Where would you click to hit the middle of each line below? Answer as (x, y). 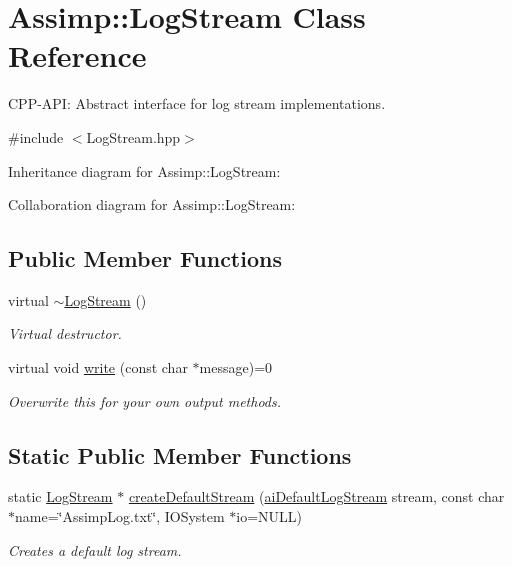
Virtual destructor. (65, 333)
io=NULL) (269, 516)
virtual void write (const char (98, 367)
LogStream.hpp (133, 136)
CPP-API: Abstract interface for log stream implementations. (197, 103)
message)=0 (236, 367)
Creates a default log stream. (95, 549)
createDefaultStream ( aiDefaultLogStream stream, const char (316, 496)
